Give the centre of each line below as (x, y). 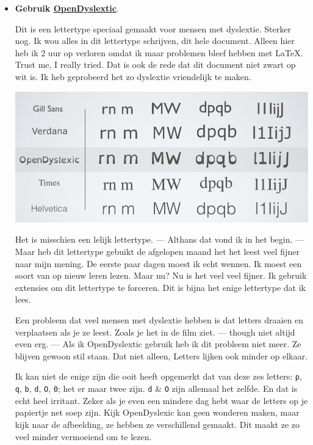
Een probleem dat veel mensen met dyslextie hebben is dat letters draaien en (159, 320)
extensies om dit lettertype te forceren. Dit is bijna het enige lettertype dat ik (160, 287)
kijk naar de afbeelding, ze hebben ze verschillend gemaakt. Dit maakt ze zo (157, 424)
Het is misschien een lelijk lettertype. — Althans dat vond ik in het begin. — (160, 239)
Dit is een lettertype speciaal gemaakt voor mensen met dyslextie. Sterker (153, 28)
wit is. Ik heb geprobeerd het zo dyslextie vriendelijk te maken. (133, 76)
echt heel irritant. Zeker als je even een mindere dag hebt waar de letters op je (161, 400)
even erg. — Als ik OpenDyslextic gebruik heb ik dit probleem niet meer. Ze (158, 344)
